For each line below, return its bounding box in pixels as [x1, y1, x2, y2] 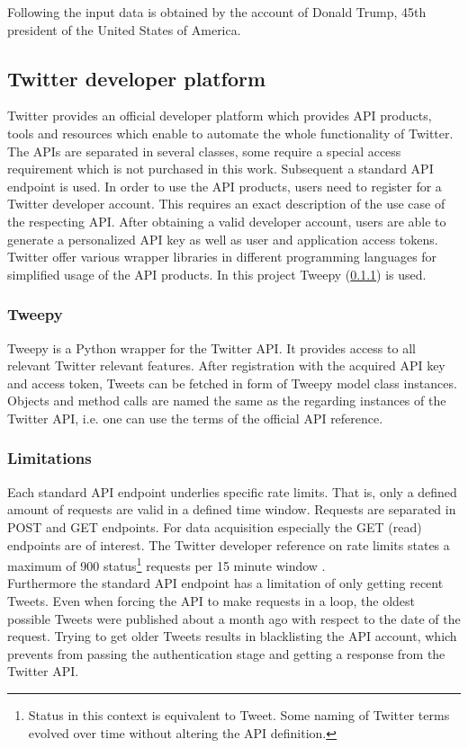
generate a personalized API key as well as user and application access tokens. [7, 229, 438, 248]
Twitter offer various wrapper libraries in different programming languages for [7, 247, 437, 266]
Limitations [7, 447, 92, 469]
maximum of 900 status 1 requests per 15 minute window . [7, 554, 326, 574]
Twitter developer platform [7, 64, 266, 92]
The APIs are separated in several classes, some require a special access [7, 141, 401, 160]
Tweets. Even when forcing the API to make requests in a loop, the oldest [7, 591, 416, 610]
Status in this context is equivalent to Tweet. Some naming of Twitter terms [28, 705, 450, 724]
